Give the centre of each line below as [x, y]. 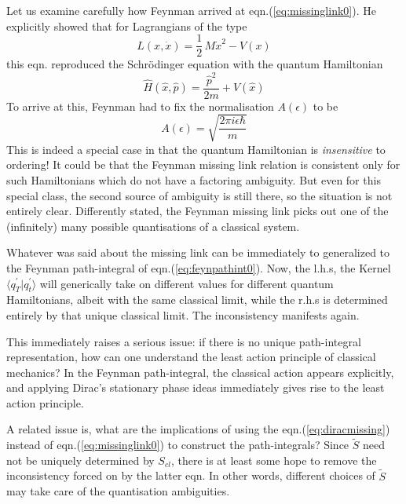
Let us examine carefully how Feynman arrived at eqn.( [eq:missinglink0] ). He [191, 10]
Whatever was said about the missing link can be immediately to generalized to [198, 252]
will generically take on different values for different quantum [187, 283]
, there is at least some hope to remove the [274, 460]
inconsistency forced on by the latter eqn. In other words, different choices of [191, 475]
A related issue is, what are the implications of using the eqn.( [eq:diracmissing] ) [198, 429]
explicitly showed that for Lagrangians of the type [127, 26]
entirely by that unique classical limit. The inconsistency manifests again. [183, 314]
